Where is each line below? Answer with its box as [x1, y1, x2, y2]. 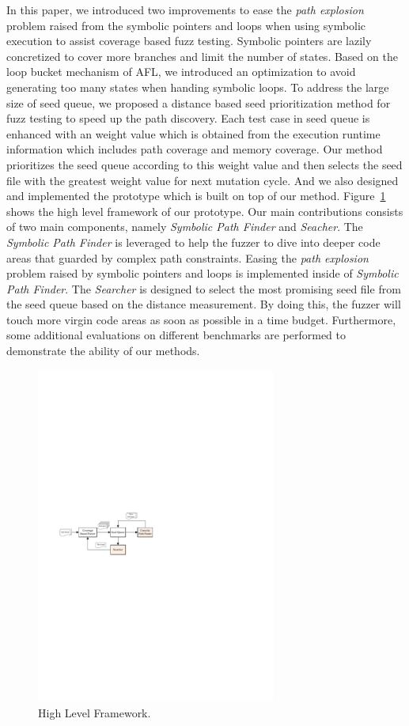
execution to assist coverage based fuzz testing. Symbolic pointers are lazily [6, 32, 372, 49]
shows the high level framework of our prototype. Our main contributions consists [6, 202, 403, 219]
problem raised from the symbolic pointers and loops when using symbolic [6, 17, 366, 33]
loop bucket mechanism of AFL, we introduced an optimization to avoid [6, 63, 356, 80]
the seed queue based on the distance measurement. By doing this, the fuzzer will [6, 296, 401, 312]
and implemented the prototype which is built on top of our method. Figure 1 [6, 187, 386, 204]
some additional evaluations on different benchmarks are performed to [6, 327, 346, 343]
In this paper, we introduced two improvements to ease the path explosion [6, 2, 364, 17]
